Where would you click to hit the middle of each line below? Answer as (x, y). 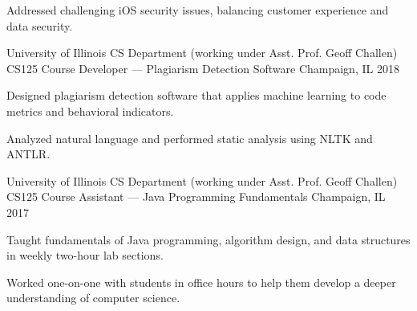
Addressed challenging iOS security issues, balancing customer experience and (198, 10)
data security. (40, 25)
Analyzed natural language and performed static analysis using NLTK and (190, 138)
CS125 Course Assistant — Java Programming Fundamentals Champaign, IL (196, 196)
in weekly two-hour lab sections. (85, 255)
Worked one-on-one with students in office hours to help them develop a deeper (201, 282)
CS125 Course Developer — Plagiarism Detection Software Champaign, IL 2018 (203, 68)
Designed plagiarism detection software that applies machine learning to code (196, 95)
